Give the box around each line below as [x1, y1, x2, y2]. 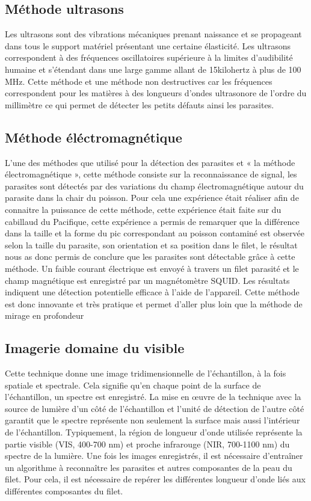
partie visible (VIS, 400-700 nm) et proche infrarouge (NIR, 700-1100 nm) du [5, 437, 290, 450]
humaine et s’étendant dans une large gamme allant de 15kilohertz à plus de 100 [5, 63, 301, 75]
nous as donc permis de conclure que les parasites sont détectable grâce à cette [5, 250, 295, 263]
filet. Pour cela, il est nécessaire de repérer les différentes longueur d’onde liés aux [5, 473, 306, 485]
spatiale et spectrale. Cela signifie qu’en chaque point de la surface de [5, 378, 261, 391]
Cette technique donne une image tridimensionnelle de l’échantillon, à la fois [5, 367, 286, 380]
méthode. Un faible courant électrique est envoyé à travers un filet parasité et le [5, 262, 299, 274]
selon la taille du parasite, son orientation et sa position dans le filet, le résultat [5, 238, 298, 251]
